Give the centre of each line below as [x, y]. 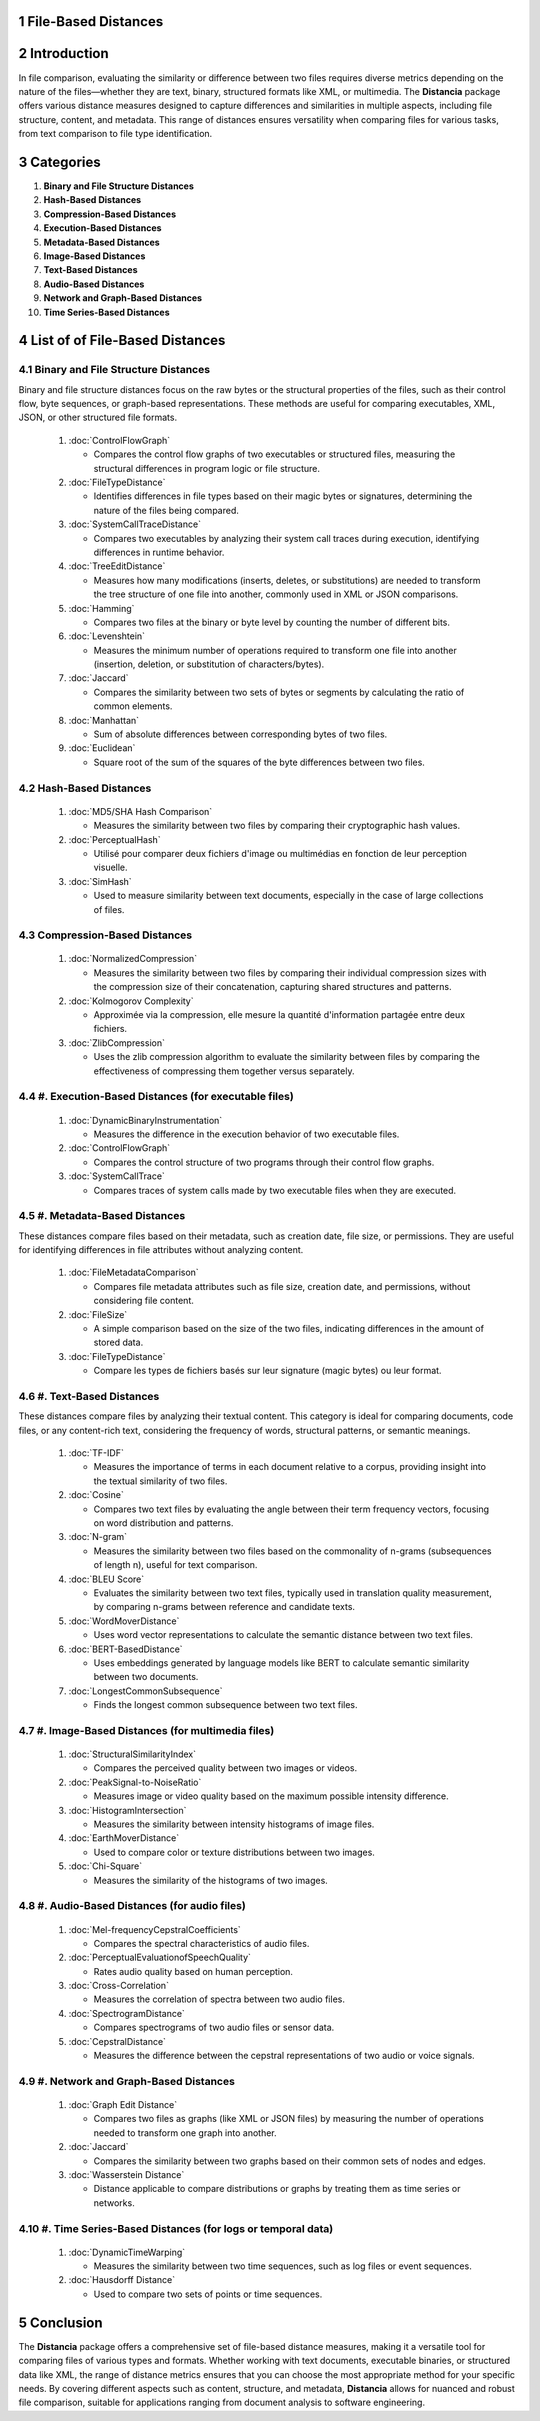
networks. [114, 2202]
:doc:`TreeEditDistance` [117, 566]
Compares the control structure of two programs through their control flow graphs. [264, 1162]
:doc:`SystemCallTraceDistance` [135, 524]
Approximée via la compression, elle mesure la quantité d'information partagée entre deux [279, 1015]
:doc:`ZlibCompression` [116, 1042]
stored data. [118, 1342]
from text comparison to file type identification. [115, 134]
